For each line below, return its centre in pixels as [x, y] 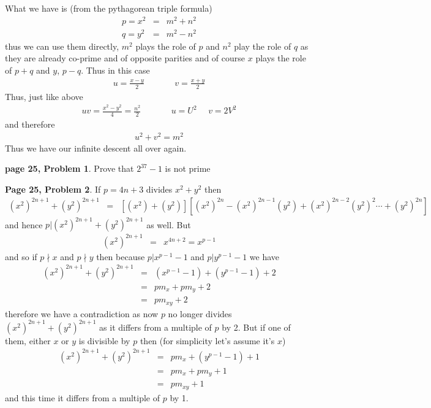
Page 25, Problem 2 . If [53, 189]
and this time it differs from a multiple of [83, 397]
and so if [21, 256]
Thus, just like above [44, 96]
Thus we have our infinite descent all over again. [96, 148]
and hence [24, 224]
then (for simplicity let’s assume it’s [207, 340]
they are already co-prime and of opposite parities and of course [125, 58]
